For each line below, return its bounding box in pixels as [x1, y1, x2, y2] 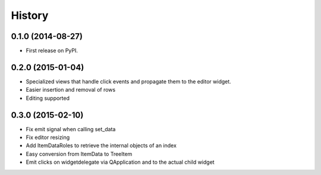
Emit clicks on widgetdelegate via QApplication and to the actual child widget [26, 158, 215, 166]
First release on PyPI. [26, 47, 78, 54]
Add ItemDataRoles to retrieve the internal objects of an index [26, 142, 177, 149]
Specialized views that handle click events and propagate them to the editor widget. [26, 77, 231, 85]
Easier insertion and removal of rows [26, 86, 116, 93]
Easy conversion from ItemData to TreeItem [26, 150, 133, 157]
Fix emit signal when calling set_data [26, 125, 116, 132]
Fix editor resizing [26, 134, 70, 141]
